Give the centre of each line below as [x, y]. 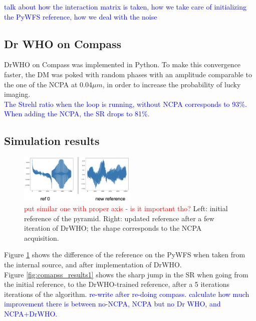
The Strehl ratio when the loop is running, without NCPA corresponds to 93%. [125, 104]
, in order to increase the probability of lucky [172, 84]
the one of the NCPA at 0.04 [48, 84]
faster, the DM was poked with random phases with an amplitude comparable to [128, 74]
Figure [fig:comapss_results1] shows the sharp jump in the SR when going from [126, 274]
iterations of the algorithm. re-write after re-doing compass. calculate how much [127, 294]
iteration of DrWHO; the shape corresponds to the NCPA [113, 228]
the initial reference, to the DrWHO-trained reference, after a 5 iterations [117, 284]
